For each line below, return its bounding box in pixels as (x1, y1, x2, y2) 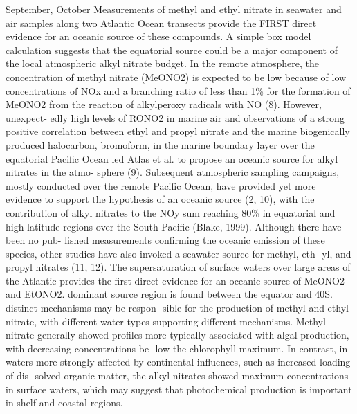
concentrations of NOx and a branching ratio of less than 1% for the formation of (6, 83, 351, 98)
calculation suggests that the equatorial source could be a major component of (6, 42, 338, 57)
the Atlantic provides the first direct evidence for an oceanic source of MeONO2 (6, 273, 345, 287)
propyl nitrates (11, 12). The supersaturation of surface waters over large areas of (6, 260, 351, 274)
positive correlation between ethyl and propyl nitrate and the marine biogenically (6, 124, 350, 138)
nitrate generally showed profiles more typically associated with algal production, (6, 327, 349, 342)
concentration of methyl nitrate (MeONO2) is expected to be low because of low (6, 69, 347, 84)
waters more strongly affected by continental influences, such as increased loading (6, 354, 351, 369)
